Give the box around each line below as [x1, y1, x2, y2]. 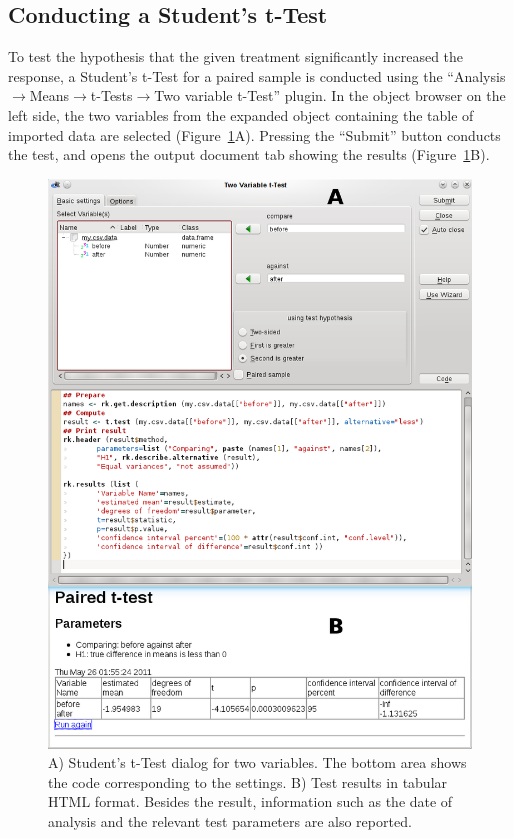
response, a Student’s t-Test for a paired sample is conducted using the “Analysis [8, 65, 506, 86]
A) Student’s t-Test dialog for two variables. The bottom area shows [48, 752, 467, 773]
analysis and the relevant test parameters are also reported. [48, 810, 412, 831]
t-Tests [90, 85, 133, 106]
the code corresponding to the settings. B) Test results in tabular [48, 771, 448, 792]
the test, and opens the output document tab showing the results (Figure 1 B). [8, 144, 490, 165]
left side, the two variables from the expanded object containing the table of [8, 104, 474, 125]
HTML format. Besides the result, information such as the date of [48, 791, 453, 812]
